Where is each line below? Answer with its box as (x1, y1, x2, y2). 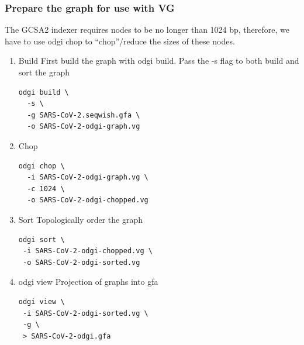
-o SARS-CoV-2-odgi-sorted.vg (22, 258, 140, 267)
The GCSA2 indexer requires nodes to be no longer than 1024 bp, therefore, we (5, 23, 289, 36)
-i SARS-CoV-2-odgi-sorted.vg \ (22, 309, 148, 318)
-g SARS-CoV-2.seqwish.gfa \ (27, 111, 140, 119)
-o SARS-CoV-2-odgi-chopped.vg (27, 196, 148, 205)
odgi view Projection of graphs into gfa (18, 275, 158, 288)
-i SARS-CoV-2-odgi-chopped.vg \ (22, 247, 153, 256)
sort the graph (18, 66, 70, 78)
